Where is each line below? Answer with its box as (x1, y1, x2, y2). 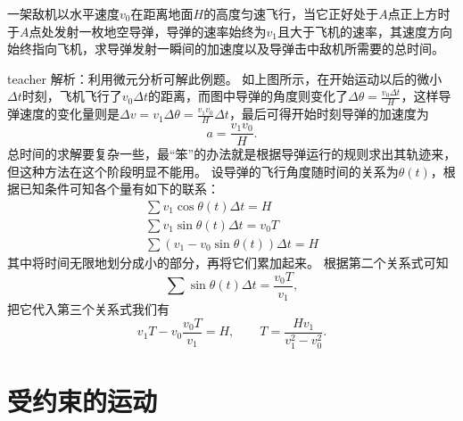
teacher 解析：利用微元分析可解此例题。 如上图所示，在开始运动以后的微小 (7, 69, 442, 87)
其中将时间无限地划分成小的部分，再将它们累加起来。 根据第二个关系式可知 (7, 252, 449, 271)
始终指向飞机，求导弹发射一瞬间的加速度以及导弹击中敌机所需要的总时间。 (7, 39, 444, 58)
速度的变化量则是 (19, 104, 120, 123)
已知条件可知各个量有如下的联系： (19, 179, 219, 198)
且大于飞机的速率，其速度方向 (277, 21, 452, 40)
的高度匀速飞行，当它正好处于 (203, 4, 379, 22)
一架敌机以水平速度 (7, 4, 120, 22)
